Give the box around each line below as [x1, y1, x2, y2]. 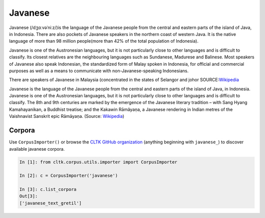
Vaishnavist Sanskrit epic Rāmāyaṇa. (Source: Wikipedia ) [9, 113, 125, 119]
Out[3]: [19, 193, 38, 199]
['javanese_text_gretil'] [19, 200, 82, 206]
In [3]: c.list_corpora [19, 187, 77, 192]
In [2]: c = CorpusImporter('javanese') [19, 173, 118, 179]
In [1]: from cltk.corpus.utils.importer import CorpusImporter [19, 159, 178, 164]
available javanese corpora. [9, 146, 65, 152]
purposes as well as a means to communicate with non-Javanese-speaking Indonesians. [9, 68, 189, 74]
